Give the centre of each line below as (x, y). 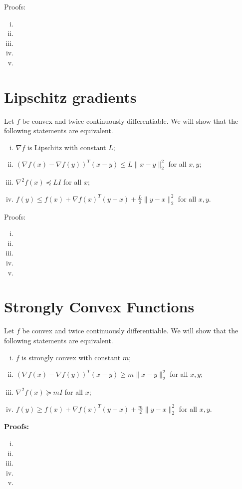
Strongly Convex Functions (99, 307)
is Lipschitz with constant (67, 147)
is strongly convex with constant (71, 357)
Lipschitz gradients (70, 97)
